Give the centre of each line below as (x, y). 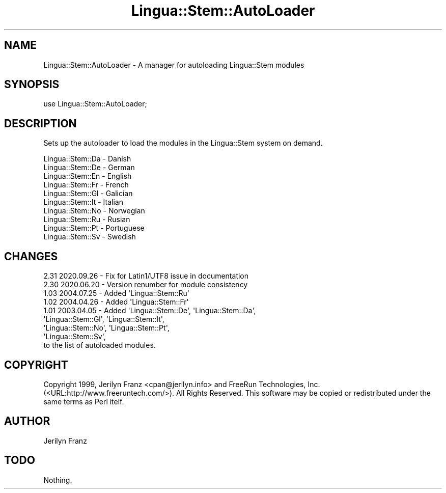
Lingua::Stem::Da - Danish (87, 159)
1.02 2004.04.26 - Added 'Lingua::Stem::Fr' (116, 302)
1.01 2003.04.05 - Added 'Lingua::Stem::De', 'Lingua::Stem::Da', (150, 311)
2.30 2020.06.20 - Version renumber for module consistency (146, 285)
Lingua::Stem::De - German (89, 168)
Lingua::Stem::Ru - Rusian (87, 220)
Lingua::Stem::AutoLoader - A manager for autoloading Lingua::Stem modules (174, 65)
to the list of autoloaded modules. (100, 345)
